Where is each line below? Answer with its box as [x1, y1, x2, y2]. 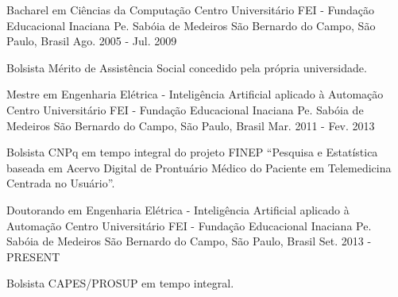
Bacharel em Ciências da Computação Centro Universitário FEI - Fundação [6, 2, 375, 17]
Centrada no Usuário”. [6, 175, 115, 191]
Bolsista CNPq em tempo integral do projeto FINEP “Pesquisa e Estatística [6, 144, 378, 160]
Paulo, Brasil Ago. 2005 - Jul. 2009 [6, 33, 177, 49]
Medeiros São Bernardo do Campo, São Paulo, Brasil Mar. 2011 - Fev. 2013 [6, 117, 375, 133]
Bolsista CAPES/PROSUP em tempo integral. [6, 275, 234, 291]
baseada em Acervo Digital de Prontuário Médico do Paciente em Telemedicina [6, 159, 392, 175]
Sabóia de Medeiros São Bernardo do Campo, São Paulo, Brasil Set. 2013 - [6, 233, 372, 249]
